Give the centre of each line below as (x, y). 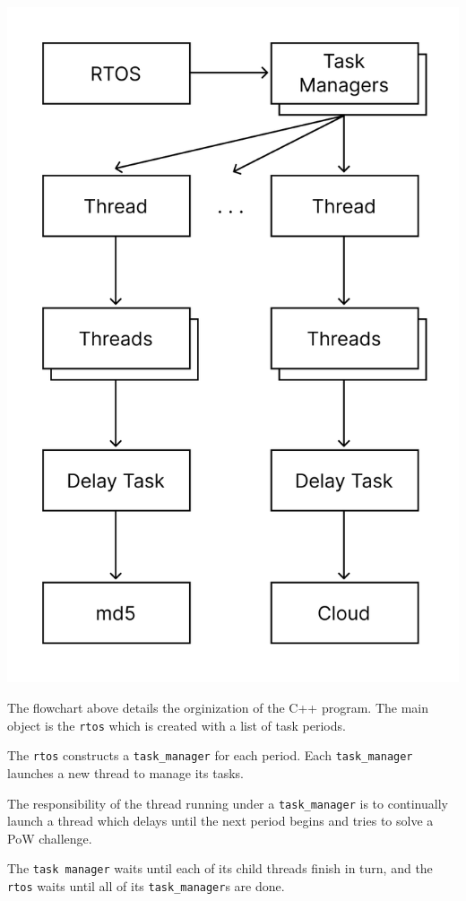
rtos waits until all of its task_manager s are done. (146, 886)
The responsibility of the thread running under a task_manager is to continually (228, 803)
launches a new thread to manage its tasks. (125, 772)
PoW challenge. (50, 838)
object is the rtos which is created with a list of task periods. (177, 725)
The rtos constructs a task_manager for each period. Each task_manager (210, 755)
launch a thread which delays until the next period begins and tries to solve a (220, 821)
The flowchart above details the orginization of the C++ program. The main (218, 708)
